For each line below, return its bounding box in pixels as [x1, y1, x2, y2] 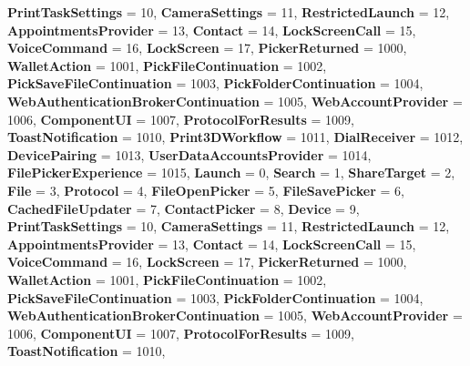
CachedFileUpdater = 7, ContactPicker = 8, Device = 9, [7, 198, 360, 218]
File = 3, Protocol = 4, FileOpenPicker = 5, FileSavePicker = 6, [7, 180, 404, 199]
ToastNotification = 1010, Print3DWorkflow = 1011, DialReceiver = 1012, [7, 127, 464, 147]
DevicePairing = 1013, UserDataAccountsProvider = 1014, [7, 145, 372, 164]
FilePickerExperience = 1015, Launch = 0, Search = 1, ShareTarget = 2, [7, 163, 455, 182]
